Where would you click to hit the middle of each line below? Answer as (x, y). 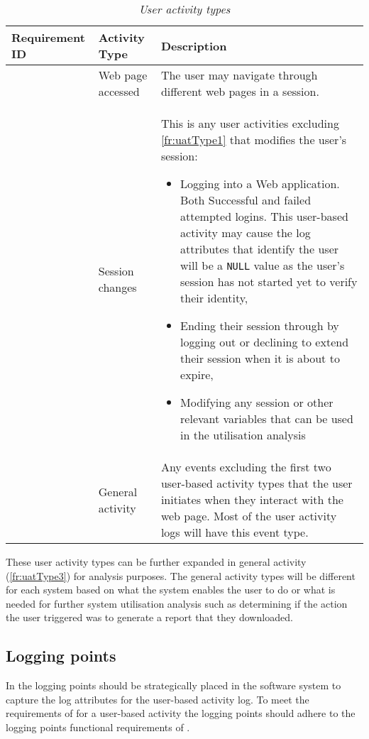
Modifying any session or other (257, 402)
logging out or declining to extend (265, 342)
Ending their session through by (260, 325)
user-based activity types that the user (257, 483)
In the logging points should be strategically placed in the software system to (174, 685)
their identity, (214, 298)
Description (194, 45)
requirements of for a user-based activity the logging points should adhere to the (181, 713)
